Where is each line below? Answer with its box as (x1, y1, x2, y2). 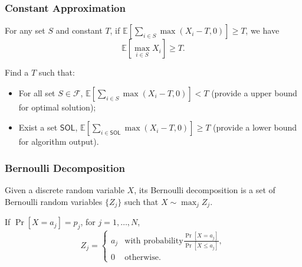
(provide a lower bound (213, 121, 297, 133)
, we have (245, 24, 280, 37)
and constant (55, 24, 103, 37)
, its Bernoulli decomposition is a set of (134, 184, 275, 196)
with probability (124, 236, 183, 245)
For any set (5, 24, 45, 37)
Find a (5, 66, 29, 79)
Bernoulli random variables (5, 195, 103, 207)
